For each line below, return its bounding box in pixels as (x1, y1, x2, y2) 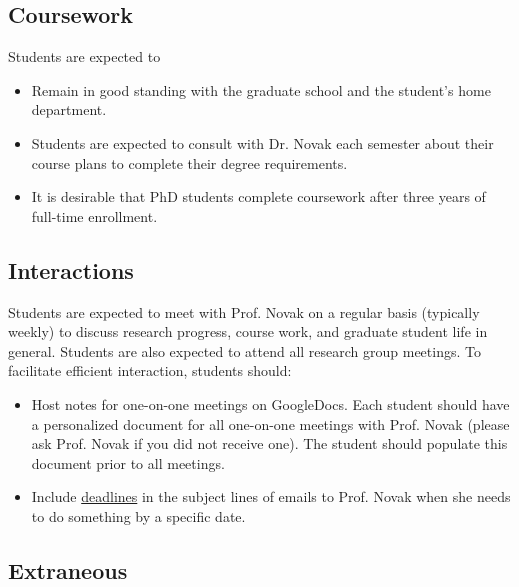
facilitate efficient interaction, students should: (8, 360, 292, 381)
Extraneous (8, 554, 128, 585)
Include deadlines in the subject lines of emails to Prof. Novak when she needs (31, 486, 511, 507)
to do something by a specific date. (31, 505, 246, 526)
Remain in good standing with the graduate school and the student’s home (31, 79, 491, 100)
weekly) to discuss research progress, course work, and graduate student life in (8, 321, 488, 342)
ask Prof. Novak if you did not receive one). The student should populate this (31, 433, 508, 454)
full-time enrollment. (31, 205, 158, 226)
